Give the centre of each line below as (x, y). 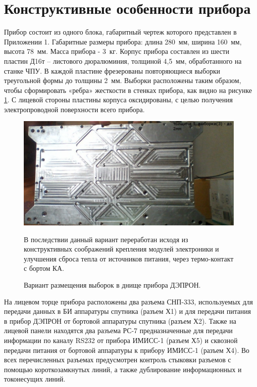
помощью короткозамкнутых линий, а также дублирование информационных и (123, 369)
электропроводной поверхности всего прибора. (75, 109)
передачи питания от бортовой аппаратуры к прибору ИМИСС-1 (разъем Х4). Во (127, 350)
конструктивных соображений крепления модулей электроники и (122, 249)
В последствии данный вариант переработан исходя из (106, 239)
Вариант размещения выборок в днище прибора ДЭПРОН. (112, 285)
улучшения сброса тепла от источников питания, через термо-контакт (129, 258)
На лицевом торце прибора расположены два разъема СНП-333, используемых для (128, 301)
